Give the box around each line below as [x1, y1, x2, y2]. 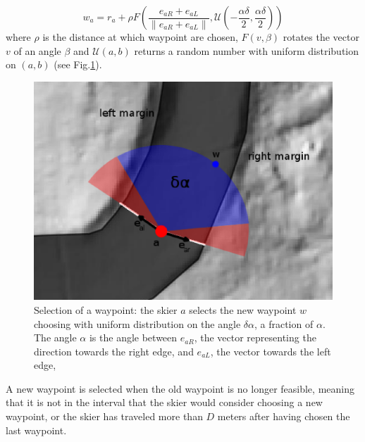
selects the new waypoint [189, 302, 297, 317]
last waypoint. [6, 422, 67, 437]
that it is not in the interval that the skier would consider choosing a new [6, 395, 323, 410]
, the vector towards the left [210, 343, 331, 358]
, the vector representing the [194, 330, 316, 345]
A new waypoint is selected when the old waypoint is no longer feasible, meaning [6, 381, 354, 396]
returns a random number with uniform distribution [134, 43, 359, 58]
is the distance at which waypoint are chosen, [42, 30, 238, 44]
